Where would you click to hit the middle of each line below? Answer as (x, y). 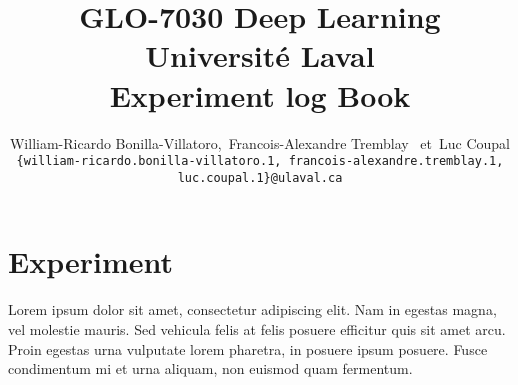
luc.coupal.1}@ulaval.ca (260, 177)
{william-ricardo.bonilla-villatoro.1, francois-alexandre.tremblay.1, (260, 161)
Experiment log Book (260, 94)
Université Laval (260, 55)
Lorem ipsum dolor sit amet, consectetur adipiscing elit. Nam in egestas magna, (252, 309)
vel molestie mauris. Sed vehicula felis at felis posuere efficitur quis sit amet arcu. (257, 328)
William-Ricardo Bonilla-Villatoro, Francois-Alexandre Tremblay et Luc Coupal (260, 142)
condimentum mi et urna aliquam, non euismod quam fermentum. (210, 368)
